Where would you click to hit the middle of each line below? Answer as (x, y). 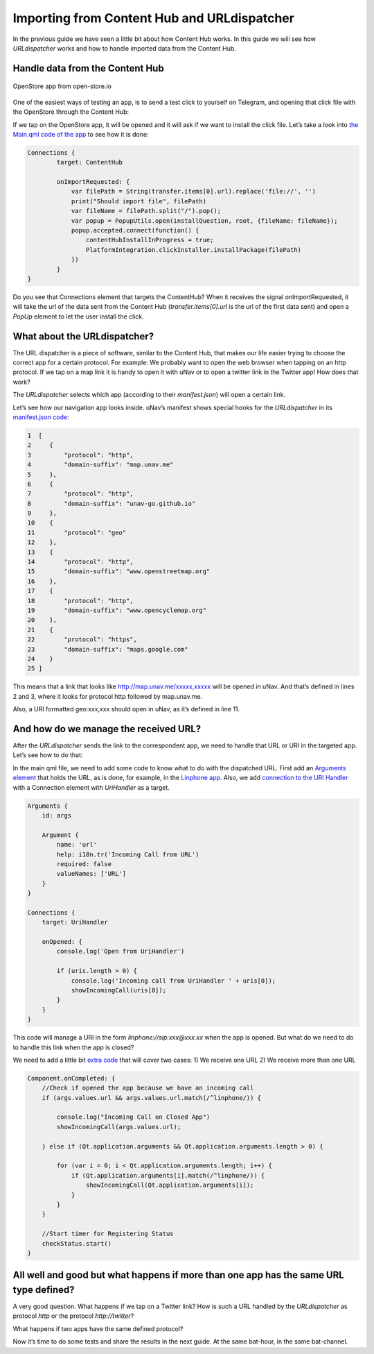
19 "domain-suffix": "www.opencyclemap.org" (117, 610)
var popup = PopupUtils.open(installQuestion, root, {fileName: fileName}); (205, 221)
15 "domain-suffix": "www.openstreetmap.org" (119, 572)
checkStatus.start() (77, 1243)
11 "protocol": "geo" (77, 532)
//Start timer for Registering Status (108, 1234)
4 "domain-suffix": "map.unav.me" (100, 465)
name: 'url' (77, 845)
